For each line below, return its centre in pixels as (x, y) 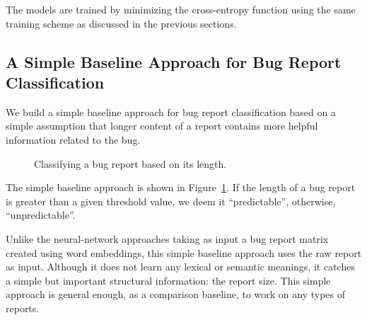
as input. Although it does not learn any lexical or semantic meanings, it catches (180, 267)
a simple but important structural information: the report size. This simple (168, 280)
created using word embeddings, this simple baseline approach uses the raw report (184, 252)
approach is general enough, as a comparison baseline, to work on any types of (176, 294)
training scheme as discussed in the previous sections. (121, 23)
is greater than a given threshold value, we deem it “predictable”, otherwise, (171, 201)
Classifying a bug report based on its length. (130, 163)
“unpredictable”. (41, 215)
